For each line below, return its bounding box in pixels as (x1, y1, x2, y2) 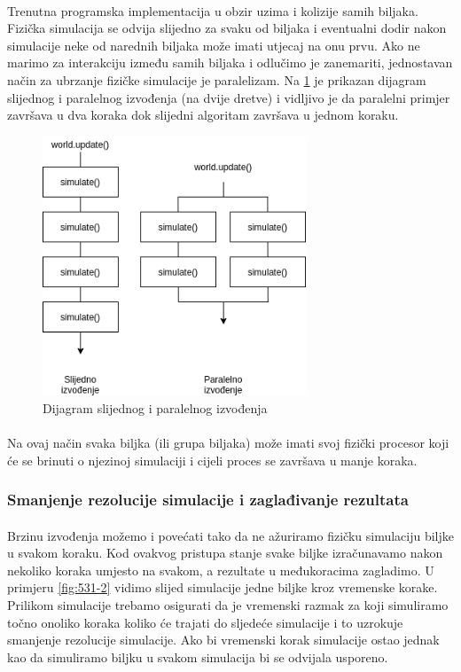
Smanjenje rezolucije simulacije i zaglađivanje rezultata (7, 488, 409, 511)
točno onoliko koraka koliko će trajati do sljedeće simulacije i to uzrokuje (7, 613, 403, 631)
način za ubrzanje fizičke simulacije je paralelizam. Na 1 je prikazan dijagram (7, 70, 426, 89)
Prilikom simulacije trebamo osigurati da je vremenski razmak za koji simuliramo (7, 596, 449, 614)
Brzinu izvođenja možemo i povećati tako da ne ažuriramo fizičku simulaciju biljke (7, 526, 454, 544)
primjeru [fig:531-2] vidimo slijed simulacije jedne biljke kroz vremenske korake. (7, 578, 438, 597)
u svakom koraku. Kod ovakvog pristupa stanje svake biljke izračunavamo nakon (7, 543, 443, 562)
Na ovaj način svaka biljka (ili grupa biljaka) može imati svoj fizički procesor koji (7, 434, 449, 452)
